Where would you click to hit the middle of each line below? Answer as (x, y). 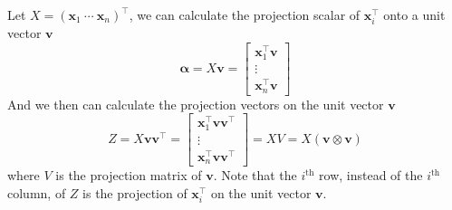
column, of (37, 192)
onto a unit (414, 14)
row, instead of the (371, 175)
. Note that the (255, 175)
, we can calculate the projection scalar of (245, 14)
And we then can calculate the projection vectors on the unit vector (196, 104)
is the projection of (135, 192)
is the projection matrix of (129, 175)
